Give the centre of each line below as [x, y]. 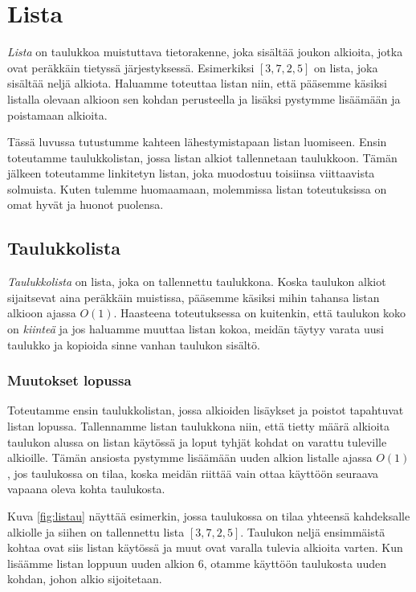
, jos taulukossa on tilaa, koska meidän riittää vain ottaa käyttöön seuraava [193, 473]
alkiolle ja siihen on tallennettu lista [96, 531]
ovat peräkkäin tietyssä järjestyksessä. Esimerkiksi [131, 67]
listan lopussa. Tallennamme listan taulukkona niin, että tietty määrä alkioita [198, 426]
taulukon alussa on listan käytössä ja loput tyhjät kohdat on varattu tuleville [197, 441]
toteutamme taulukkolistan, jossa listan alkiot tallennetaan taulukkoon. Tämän [202, 157]
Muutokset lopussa [69, 380]
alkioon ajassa [42, 313]
